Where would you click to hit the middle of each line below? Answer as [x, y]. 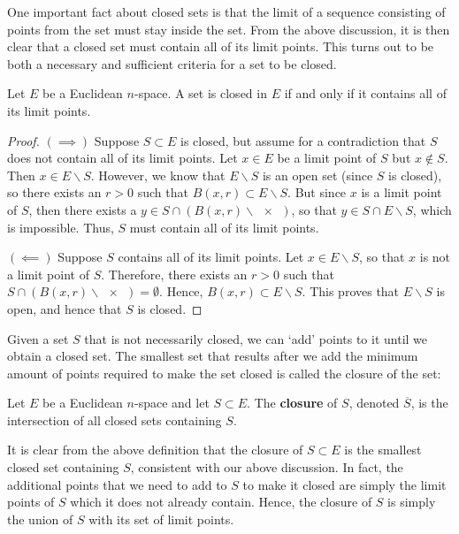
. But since [317, 192]
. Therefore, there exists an [174, 274]
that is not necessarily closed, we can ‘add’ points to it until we [256, 338]
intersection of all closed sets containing [115, 420]
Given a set [38, 338]
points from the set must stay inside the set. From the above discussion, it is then [229, 29]
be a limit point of [327, 158]
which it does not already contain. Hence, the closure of [221, 502]
